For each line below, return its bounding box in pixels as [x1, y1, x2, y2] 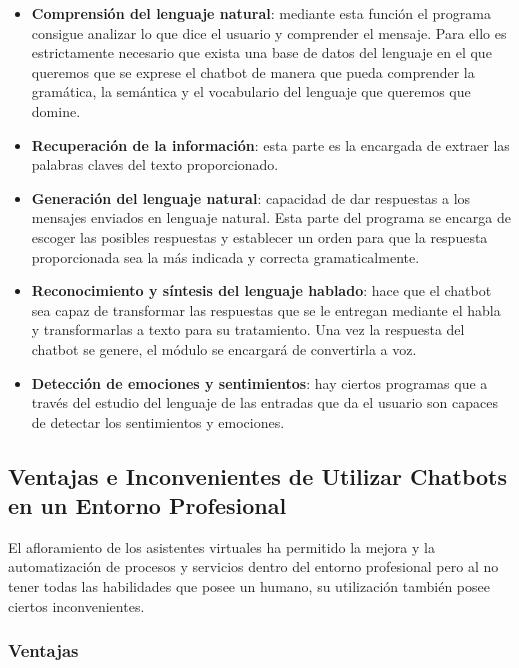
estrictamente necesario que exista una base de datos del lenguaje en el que [31, 42, 492, 63]
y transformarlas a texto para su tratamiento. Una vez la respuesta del [31, 319, 465, 340]
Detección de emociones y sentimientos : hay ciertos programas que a [31, 372, 488, 393]
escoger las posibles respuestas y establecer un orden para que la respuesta [31, 226, 488, 247]
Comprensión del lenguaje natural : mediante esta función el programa [31, 3, 492, 23]
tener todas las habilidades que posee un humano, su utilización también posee [8, 576, 490, 597]
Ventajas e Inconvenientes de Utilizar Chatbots [8, 460, 508, 491]
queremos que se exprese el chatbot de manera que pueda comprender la [31, 61, 475, 82]
